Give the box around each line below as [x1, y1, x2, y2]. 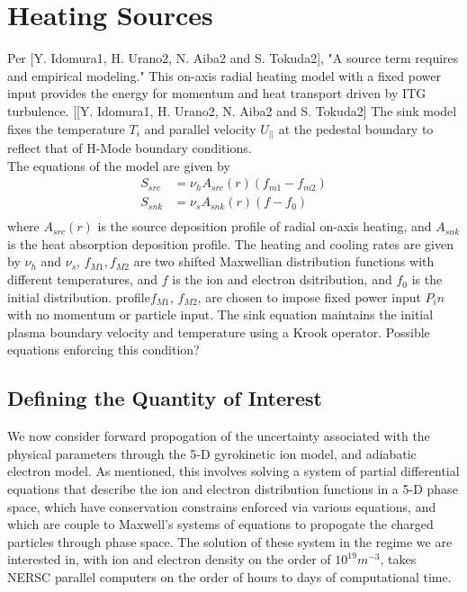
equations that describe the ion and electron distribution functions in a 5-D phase [7, 480, 458, 498]
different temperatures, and [7, 270, 158, 289]
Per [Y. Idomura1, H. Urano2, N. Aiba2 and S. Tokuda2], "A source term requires [7, 49, 459, 67]
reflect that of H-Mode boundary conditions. [7, 139, 252, 157]
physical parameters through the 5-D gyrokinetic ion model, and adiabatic [7, 444, 417, 462]
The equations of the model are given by [7, 156, 230, 175]
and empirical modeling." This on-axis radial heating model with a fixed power [7, 66, 441, 85]
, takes [380, 550, 417, 569]
